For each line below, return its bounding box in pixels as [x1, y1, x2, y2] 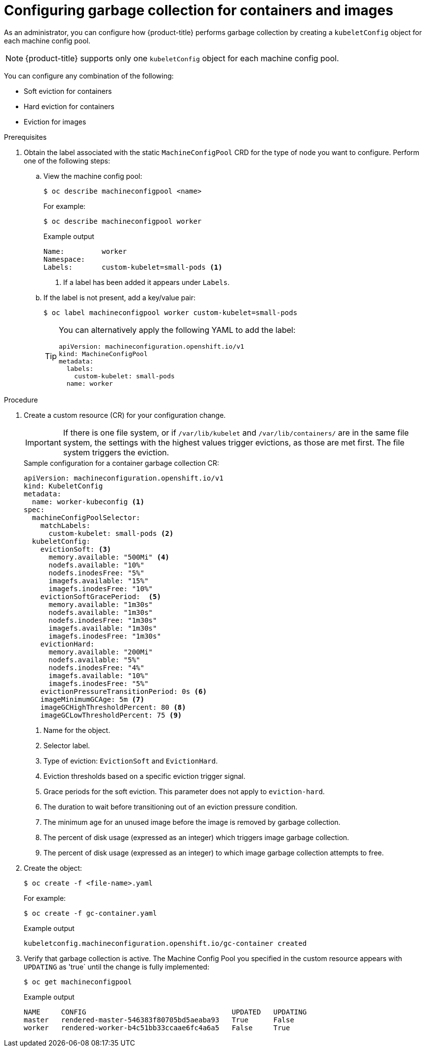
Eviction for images [24, 117, 86, 126]
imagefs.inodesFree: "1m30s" [48, 632, 161, 640]
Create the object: [24, 863, 82, 872]
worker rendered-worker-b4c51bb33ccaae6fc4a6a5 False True [24, 1023, 290, 1032]
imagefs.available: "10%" [48, 671, 149, 680]
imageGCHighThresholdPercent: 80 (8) [40, 703, 186, 711]
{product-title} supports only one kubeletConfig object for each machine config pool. [25, 53, 339, 63]
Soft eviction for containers [24, 86, 112, 95]
